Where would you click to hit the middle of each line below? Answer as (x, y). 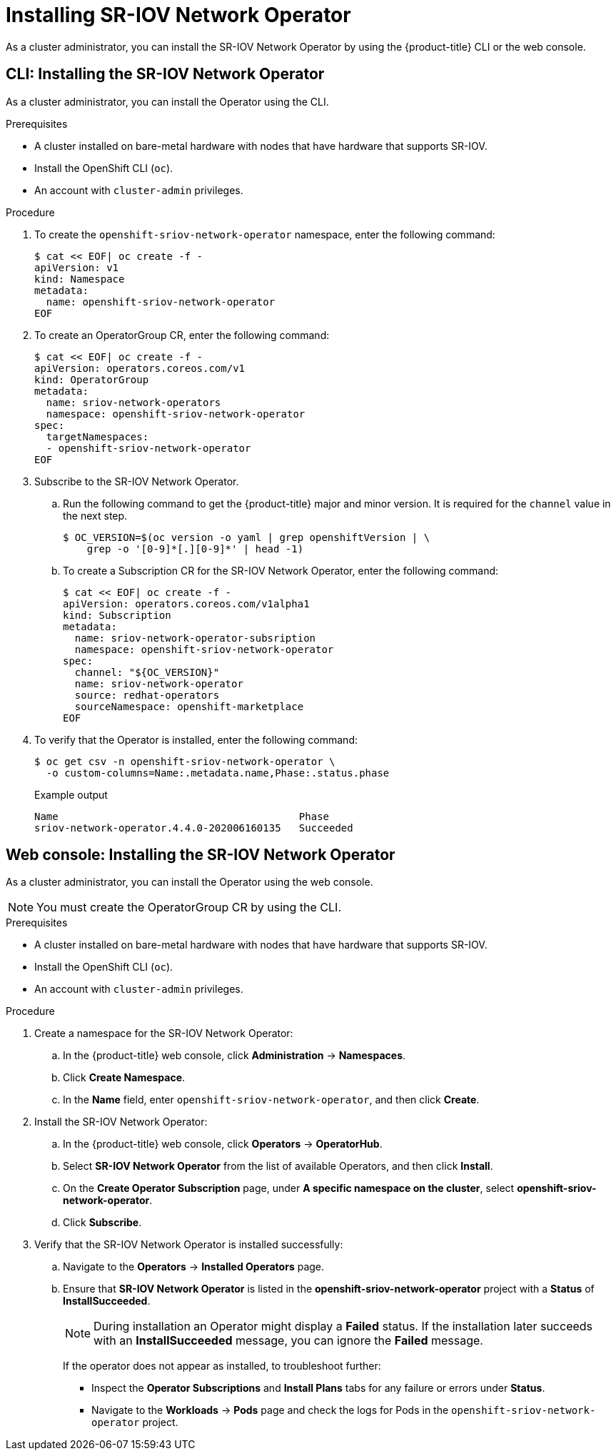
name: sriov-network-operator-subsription (195, 638)
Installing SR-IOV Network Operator (178, 15)
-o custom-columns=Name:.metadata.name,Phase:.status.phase (218, 773)
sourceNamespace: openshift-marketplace (189, 706)
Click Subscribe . (102, 1223)
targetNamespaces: (97, 436)
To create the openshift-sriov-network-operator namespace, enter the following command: (265, 234)
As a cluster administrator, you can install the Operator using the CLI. (167, 101)
